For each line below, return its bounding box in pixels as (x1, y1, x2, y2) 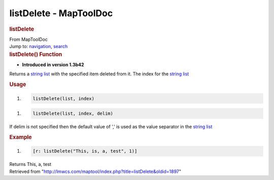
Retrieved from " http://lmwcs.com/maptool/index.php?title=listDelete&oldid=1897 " (9, 168, 182, 174)
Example (9, 133, 32, 141)
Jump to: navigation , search (9, 43, 68, 50)
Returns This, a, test (9, 161, 52, 167)
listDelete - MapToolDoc (9, 8, 113, 19)
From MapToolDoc (9, 36, 48, 42)
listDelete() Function (9, 51, 62, 58)
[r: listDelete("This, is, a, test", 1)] (32, 148, 138, 154)
